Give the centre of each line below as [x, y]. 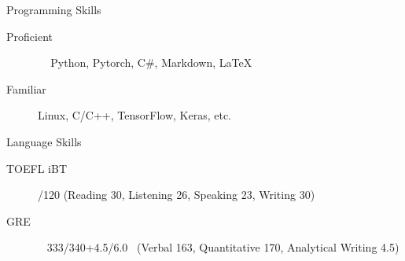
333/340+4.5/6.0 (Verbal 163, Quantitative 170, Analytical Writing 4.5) [223, 247]
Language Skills [44, 141]
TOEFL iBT [37, 168]
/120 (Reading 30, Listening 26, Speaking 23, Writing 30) [177, 195]
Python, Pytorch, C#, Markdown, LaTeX [151, 62]
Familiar [26, 88]
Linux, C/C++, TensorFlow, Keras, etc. [135, 115]
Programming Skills [54, 9]
